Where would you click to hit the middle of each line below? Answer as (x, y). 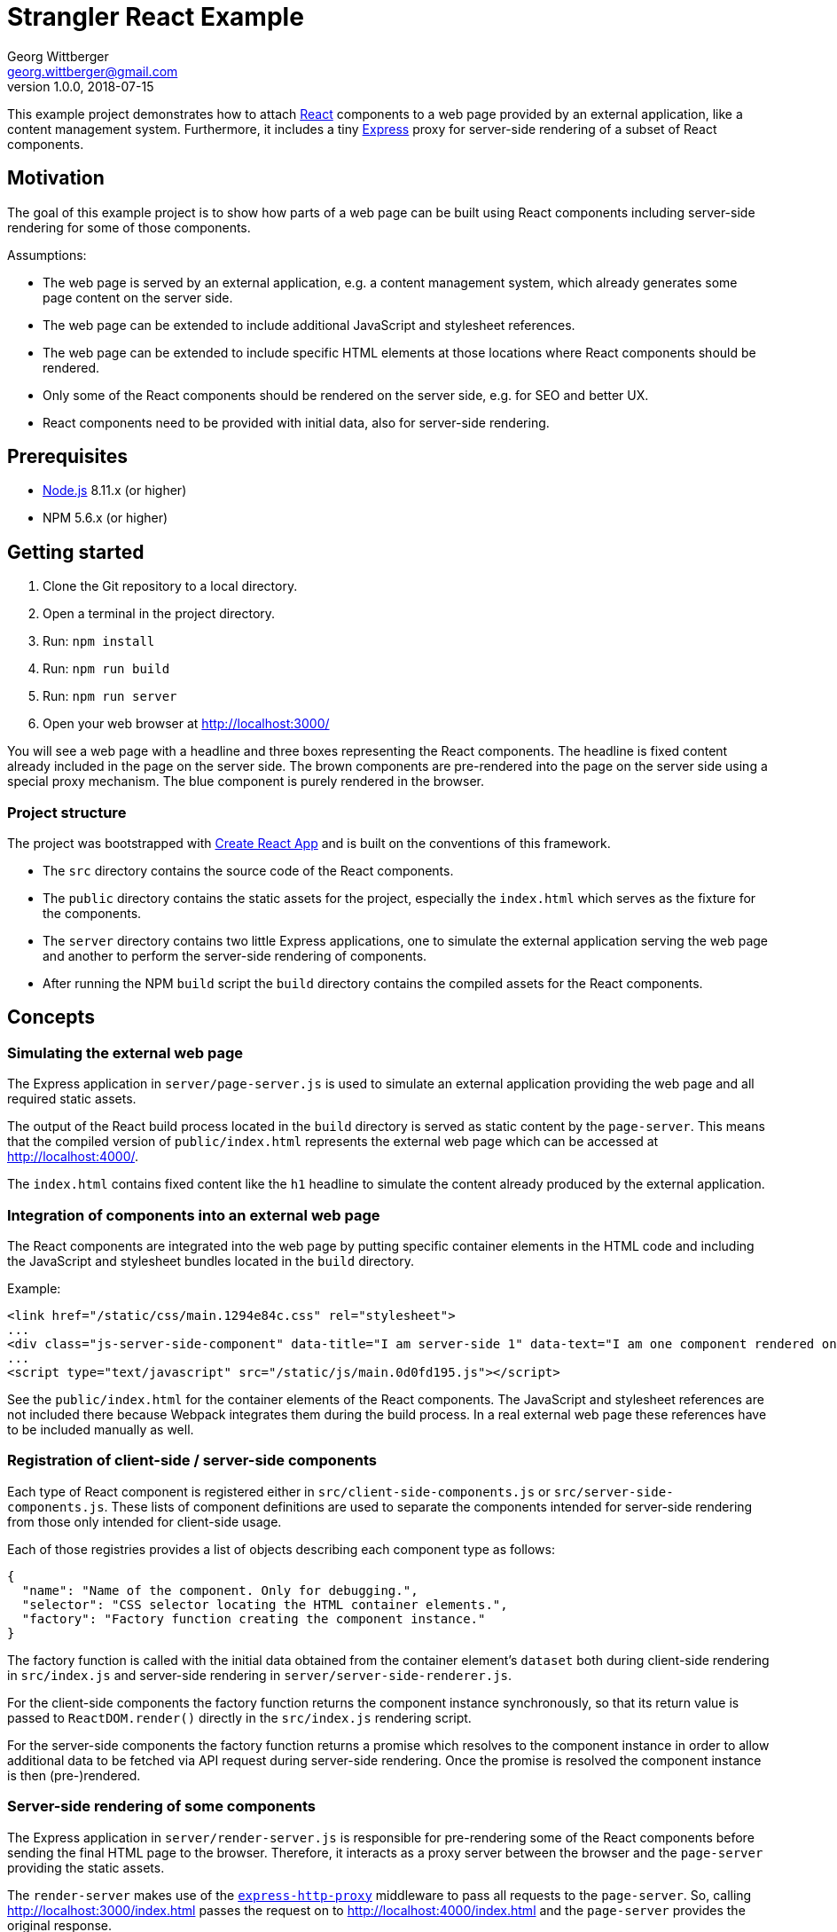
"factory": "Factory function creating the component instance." (254, 1618)
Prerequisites (67, 457)
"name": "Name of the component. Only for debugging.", (220, 1590)
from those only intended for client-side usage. (145, 1521)
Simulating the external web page (125, 1052)
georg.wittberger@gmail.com (93, 71)
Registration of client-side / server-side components (192, 1461)
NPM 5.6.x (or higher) (106, 518)
